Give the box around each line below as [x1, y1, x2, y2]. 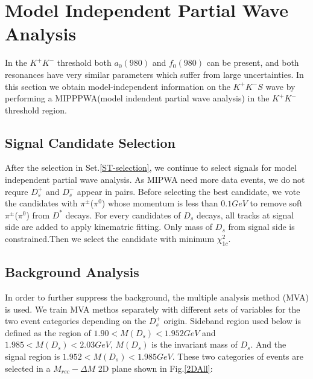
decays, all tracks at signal [196, 208, 294, 221]
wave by [265, 80, 296, 92]
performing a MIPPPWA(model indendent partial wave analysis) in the [5, 92, 270, 104]
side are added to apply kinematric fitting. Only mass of [5, 220, 213, 233]
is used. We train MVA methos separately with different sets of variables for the [5, 302, 300, 315]
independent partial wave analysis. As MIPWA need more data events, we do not [5, 173, 305, 186]
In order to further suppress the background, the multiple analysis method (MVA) [5, 291, 309, 304]
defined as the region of [5, 326, 91, 339]
